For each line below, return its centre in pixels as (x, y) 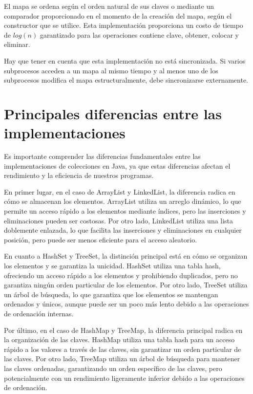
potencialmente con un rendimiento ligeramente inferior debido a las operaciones (124, 378)
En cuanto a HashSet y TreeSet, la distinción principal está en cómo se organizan (126, 256)
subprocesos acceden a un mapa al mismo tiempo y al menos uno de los (111, 70)
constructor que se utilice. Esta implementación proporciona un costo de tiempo (124, 25)
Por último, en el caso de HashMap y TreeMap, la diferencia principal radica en (123, 330)
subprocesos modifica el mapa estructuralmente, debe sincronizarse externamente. (126, 80)
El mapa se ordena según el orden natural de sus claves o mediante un (109, 6)
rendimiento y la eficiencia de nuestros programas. (79, 175)
